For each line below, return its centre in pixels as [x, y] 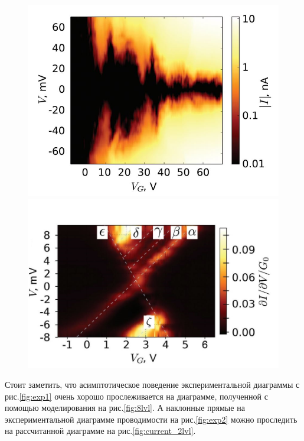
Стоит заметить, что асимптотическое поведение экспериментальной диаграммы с [152, 385]
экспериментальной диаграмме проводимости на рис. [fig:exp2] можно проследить [151, 419]
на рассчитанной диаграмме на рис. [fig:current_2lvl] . [100, 431]
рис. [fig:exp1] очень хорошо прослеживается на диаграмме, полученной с [136, 396]
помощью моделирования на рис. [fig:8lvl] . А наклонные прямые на [125, 408]
